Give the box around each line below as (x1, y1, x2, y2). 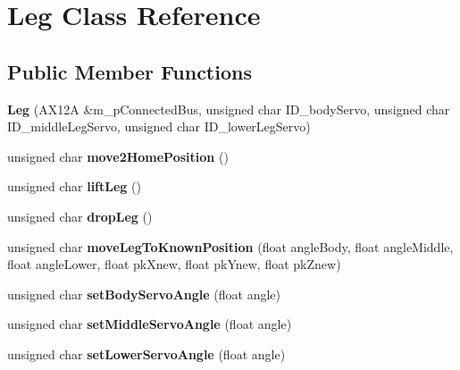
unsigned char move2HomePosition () (7, 147, 229, 165)
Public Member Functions (7, 57, 252, 85)
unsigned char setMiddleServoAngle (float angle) (7, 315, 292, 333)
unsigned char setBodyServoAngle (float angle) (7, 284, 280, 303)
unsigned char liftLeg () (7, 177, 141, 196)
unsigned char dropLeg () (7, 206, 153, 225)
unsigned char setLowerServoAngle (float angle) (7, 344, 286, 363)
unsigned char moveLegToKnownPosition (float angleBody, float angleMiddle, (7, 237, 454, 256)
